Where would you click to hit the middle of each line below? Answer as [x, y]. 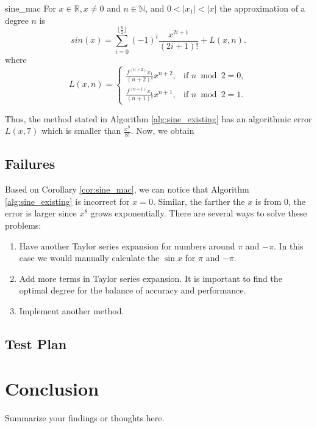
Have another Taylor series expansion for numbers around [127, 245]
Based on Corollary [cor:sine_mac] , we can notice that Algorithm [127, 189]
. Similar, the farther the [199, 201]
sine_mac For [30, 8]
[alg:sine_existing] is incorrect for [67, 201]
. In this [288, 245]
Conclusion [52, 389]
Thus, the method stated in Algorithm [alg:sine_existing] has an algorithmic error [158, 118]
